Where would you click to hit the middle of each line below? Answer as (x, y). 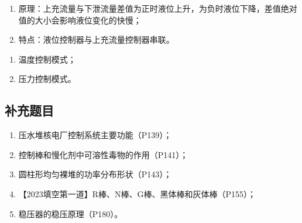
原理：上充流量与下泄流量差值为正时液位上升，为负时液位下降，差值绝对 (158, 8)
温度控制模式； (47, 59)
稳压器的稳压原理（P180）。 (71, 213)
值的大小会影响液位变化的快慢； (80, 20)
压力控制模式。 (47, 79)
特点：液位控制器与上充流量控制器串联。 (96, 40)
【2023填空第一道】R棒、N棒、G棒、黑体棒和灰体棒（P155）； (137, 193)
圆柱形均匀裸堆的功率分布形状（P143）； (95, 174)
